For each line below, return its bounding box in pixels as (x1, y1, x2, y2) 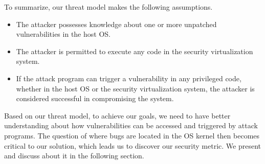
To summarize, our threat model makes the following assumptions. (4, 2, 213, 12)
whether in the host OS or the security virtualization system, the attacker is (16, 83, 255, 93)
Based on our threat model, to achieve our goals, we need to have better (4, 110, 231, 121)
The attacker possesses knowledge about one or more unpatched (16, 18, 217, 29)
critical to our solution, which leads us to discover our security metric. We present (4, 140, 261, 151)
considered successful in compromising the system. (16, 93, 174, 104)
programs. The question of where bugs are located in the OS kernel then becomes (4, 130, 260, 140)
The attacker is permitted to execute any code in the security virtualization (16, 45, 253, 56)
